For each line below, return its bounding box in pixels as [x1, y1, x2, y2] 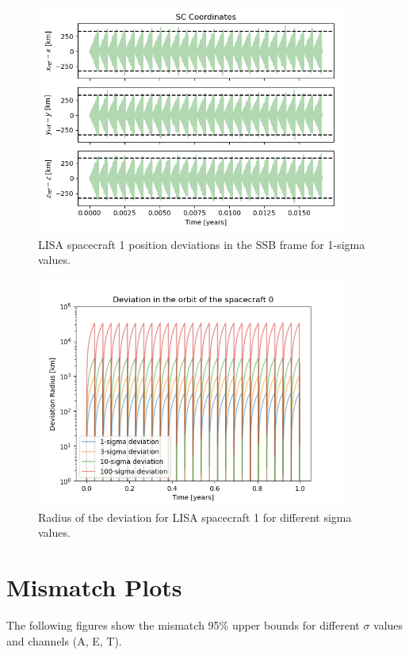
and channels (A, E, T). [6, 632, 122, 649]
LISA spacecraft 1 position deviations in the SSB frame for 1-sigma [38, 236, 365, 252]
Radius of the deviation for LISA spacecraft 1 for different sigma [38, 508, 352, 525]
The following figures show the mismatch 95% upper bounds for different [6, 617, 360, 634]
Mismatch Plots [6, 571, 182, 603]
